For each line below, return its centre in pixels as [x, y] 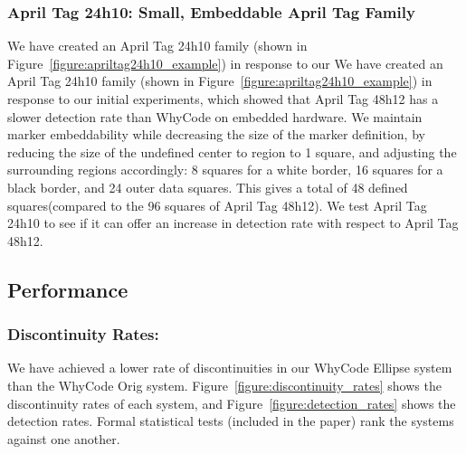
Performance [68, 289]
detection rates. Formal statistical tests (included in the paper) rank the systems [231, 421]
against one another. [64, 438]
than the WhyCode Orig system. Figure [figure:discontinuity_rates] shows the [224, 385]
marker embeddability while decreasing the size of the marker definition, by [216, 134]
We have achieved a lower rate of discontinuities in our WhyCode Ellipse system [230, 368]
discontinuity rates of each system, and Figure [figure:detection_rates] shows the [232, 403]
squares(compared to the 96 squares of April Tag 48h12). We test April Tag [217, 205]
